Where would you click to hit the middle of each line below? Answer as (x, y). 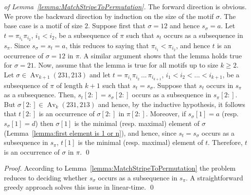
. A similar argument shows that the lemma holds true (161, 55)
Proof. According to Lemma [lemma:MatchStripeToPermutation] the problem (120, 168)
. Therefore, (225, 142)
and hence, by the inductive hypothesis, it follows (172, 104)
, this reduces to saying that (107, 45)
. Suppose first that (117, 26)
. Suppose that (175, 85)
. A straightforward (215, 177)
